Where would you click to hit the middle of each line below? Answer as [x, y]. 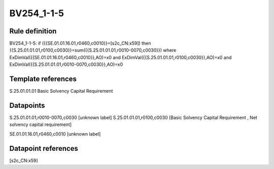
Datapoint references [44, 149]
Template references [43, 79]
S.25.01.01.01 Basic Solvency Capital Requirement [61, 91]
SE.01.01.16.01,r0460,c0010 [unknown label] [55, 134]
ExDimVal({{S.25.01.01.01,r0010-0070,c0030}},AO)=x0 [66, 65]
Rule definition [33, 31]
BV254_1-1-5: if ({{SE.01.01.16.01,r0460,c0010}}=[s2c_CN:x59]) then [80, 44]
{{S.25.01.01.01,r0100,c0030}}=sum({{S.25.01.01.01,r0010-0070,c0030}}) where [93, 50]
